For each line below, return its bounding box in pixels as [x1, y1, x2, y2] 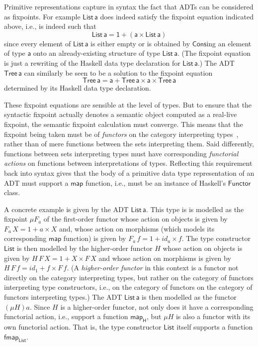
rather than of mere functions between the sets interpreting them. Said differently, [4, 138, 254, 149]
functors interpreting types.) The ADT [4, 292, 122, 302]
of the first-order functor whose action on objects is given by [43, 214, 228, 224]
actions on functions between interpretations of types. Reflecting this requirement [4, 158, 253, 168]
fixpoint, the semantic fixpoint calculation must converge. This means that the [4, 118, 243, 129]
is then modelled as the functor [142, 292, 237, 302]
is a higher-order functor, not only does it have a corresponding [60, 301, 254, 312]
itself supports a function [176, 322, 253, 332]
